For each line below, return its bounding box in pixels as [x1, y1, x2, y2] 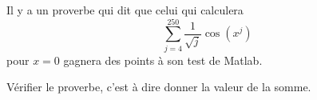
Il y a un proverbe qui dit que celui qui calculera [6, 2, 244, 18]
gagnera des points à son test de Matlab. [63, 51, 263, 68]
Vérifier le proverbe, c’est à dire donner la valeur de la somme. [6, 78, 311, 95]
